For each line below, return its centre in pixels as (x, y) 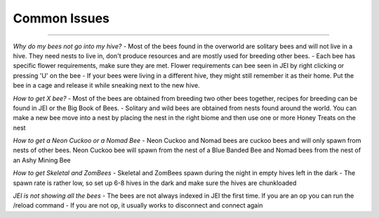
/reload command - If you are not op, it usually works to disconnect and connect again (138, 205)
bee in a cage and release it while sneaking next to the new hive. (106, 86)
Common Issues (61, 18)
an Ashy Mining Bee (42, 160)
